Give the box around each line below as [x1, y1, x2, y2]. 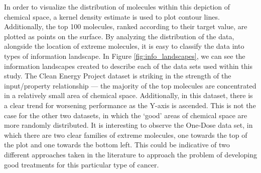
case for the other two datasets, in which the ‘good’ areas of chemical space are [4, 110, 247, 120]
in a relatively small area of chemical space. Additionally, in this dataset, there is [4, 90, 253, 101]
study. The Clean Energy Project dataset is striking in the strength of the [4, 70, 231, 81]
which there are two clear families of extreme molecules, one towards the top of [4, 129, 247, 140]
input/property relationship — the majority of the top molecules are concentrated [4, 80, 256, 91]
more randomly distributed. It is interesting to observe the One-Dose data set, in [4, 120, 253, 130]
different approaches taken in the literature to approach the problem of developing [4, 149, 257, 159]
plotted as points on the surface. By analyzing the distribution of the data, [4, 31, 234, 41]
